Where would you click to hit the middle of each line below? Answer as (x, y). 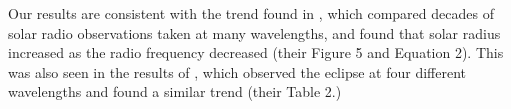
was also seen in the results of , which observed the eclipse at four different (237, 71)
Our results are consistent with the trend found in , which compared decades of (251, 13)
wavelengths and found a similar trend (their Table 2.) (175, 91)
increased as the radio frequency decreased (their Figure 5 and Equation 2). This (256, 52)
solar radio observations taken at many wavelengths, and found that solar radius (254, 32)
